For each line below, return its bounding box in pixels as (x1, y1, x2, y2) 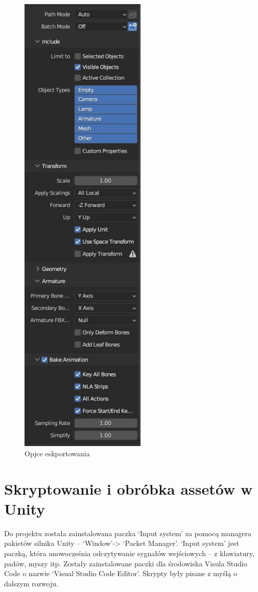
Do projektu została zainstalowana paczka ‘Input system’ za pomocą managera (4, 527, 251, 538)
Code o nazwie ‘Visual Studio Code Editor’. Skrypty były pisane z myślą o (4, 568, 237, 579)
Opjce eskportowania (25, 448, 90, 458)
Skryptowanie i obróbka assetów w (4, 478, 253, 499)
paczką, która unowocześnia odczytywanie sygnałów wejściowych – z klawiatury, (4, 547, 254, 558)
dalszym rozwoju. (4, 578, 58, 588)
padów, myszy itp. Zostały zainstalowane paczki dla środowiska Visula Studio (4, 558, 247, 568)
